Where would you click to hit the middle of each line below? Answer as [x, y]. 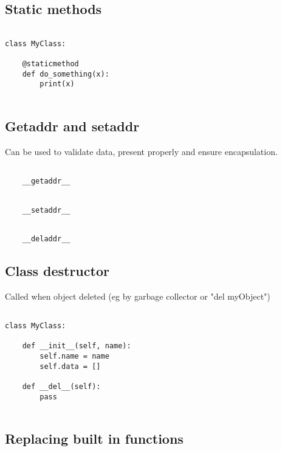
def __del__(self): [61, 386]
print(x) [57, 84]
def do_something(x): [66, 74]
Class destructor [57, 270]
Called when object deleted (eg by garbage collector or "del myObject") [138, 296]
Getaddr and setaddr [72, 126]
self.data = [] [70, 366]
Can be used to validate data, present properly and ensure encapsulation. [141, 151]
